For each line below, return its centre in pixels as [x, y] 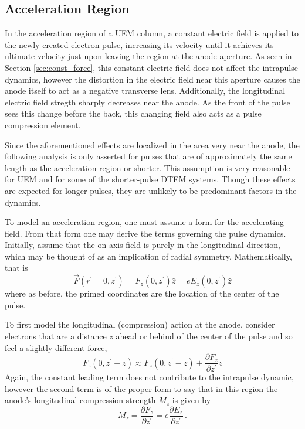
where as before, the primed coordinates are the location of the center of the [142, 293]
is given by [192, 400]
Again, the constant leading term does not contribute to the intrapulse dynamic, [149, 377]
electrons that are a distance [56, 336]
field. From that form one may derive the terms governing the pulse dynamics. [145, 233]
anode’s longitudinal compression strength [80, 400]
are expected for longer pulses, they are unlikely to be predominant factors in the [151, 190]
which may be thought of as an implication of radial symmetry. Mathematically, [148, 256]
